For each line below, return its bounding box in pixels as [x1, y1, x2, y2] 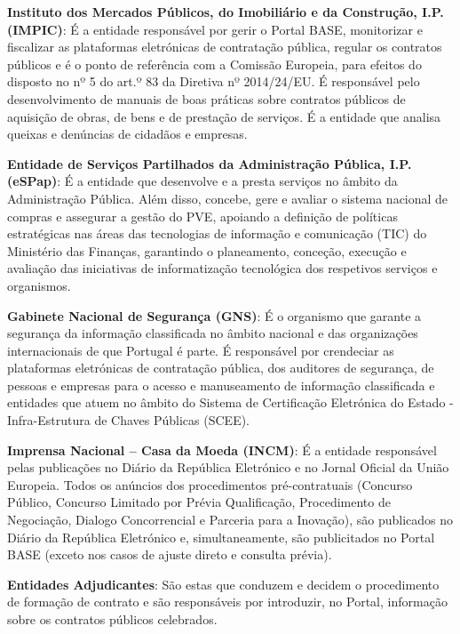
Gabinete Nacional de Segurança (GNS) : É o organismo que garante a [7, 306, 422, 325]
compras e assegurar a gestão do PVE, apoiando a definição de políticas [7, 206, 398, 225]
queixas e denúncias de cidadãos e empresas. [7, 124, 248, 143]
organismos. [7, 276, 71, 294]
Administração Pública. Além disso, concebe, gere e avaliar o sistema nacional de [7, 189, 448, 207]
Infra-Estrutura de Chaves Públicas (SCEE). [7, 411, 250, 429]
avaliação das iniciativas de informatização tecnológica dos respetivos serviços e [7, 259, 438, 277]
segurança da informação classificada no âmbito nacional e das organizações [7, 324, 418, 342]
